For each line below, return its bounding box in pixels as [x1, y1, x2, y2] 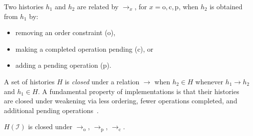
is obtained [210, 1, 243, 11]
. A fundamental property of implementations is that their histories [38, 86, 239, 96]
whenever [195, 76, 223, 86]
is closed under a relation [64, 76, 140, 86]
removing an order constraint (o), [15, 27, 116, 38]
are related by [77, 1, 119, 11]
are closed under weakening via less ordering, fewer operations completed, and [4, 96, 237, 106]
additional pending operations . [4, 105, 99, 115]
